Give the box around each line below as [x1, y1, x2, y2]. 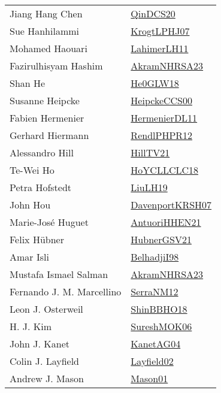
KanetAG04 [131, 337, 181, 350]
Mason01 [131, 371, 168, 385]
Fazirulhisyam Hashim [10, 59, 103, 72]
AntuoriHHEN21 [131, 215, 201, 229]
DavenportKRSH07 [131, 198, 212, 211]
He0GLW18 [131, 76, 179, 90]
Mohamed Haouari [10, 41, 87, 55]
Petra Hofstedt [10, 180, 72, 194]
